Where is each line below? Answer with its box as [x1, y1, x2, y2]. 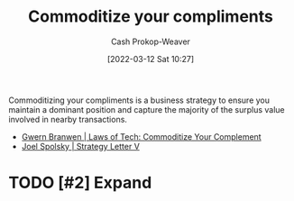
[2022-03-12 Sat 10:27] [106, 53, 195, 64]
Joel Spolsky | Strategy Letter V [21, 141, 141, 151]
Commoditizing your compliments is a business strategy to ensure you [8, 95, 271, 105]
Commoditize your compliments [27, 6, 274, 27]
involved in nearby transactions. [8, 114, 128, 124]
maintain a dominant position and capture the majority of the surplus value [8, 104, 285, 114]
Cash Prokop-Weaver [110, 36, 191, 47]
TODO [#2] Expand [8, 173, 152, 193]
